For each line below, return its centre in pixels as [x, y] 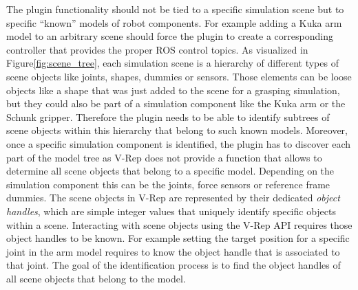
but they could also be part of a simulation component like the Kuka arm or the [176, 103]
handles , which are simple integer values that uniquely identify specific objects [171, 211]
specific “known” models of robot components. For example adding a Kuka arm [174, 22]
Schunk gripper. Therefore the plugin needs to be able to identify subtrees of [168, 116]
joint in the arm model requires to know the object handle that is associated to [173, 251]
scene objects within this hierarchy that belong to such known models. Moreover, [177, 130]
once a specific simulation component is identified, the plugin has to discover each [179, 143]
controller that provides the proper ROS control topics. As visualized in [157, 49]
